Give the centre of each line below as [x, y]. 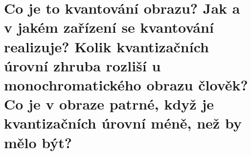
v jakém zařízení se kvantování [109, 27]
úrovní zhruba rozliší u [82, 65]
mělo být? [38, 142]
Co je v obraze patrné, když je [109, 104]
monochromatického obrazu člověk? [126, 84]
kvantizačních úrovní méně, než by [123, 123]
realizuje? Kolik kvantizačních [106, 46]
